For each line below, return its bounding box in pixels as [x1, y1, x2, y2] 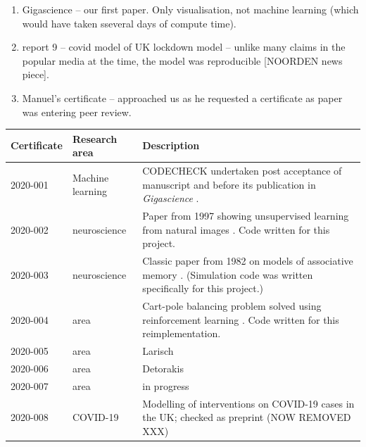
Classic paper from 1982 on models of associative [142, 253, 353, 268]
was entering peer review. [22, 104, 132, 119]
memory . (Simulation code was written [142, 267, 313, 282]
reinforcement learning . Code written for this [142, 312, 339, 327]
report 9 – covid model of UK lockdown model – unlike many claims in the [22, 39, 346, 54]
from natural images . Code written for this [142, 222, 330, 237]
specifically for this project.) [142, 281, 264, 296]
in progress [142, 378, 189, 393]
